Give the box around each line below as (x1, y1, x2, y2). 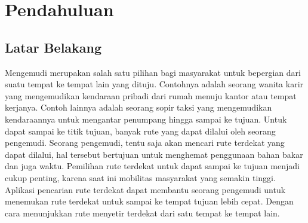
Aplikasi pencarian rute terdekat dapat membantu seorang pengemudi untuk (5, 183, 286, 195)
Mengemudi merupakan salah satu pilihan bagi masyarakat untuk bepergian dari (5, 66, 301, 78)
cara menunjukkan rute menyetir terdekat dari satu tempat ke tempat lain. (5, 206, 280, 219)
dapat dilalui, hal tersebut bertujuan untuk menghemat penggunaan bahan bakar (5, 148, 303, 160)
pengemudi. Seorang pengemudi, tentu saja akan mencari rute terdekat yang (5, 136, 285, 149)
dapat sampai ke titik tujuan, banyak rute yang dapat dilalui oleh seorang (5, 124, 276, 137)
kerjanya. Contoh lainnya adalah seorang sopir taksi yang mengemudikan (5, 101, 272, 114)
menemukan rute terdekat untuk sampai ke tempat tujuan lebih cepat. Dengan (5, 195, 294, 207)
